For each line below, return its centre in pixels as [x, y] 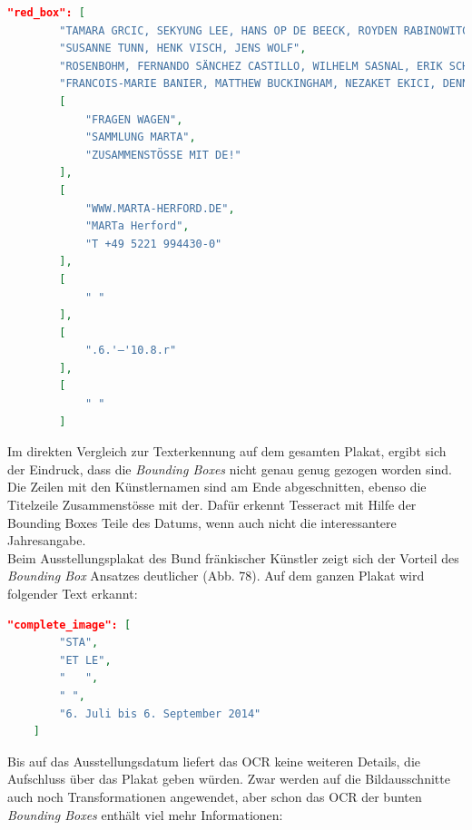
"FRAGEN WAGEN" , [134, 119]
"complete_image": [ [69, 625]
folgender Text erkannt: [73, 593]
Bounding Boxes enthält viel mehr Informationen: [145, 814]
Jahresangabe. [47, 540]
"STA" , [79, 643]
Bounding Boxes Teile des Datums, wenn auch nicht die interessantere [202, 522]
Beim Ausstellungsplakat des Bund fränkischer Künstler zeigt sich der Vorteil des [233, 557]
